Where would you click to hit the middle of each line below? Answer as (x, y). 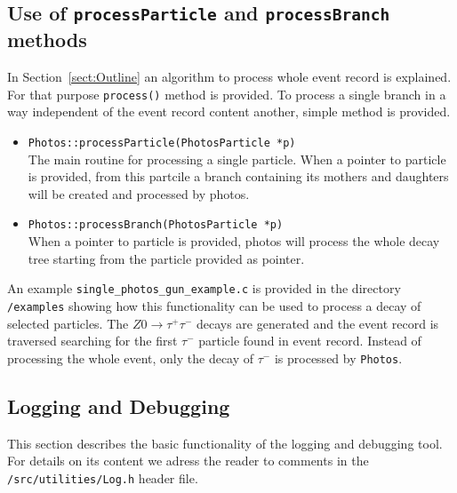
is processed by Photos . (338, 358)
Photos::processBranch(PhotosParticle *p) (156, 225)
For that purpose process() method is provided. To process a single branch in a (227, 94)
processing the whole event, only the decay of (131, 358)
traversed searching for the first (92, 341)
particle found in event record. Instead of (310, 341)
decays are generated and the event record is (317, 323)
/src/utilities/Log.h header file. (103, 477)
